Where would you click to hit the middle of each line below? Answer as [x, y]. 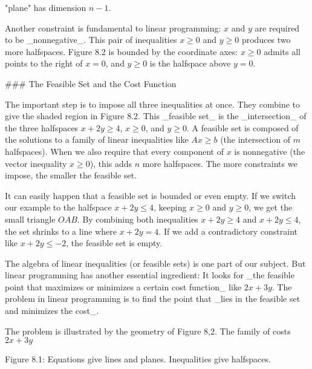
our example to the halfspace [58, 207]
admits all [282, 51]
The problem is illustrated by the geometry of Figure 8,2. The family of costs [148, 331]
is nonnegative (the [270, 151]
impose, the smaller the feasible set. [71, 175]
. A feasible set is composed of [243, 127]
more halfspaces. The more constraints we [220, 163]
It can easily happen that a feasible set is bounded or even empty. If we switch [151, 195]
